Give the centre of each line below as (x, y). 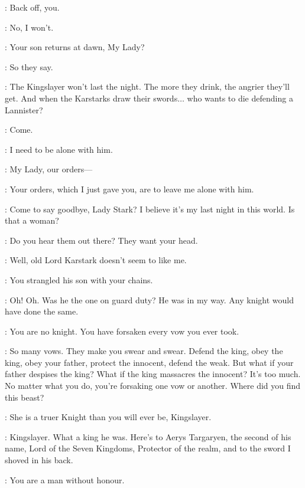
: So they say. (29, 66)
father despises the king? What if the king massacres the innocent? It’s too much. (153, 374)
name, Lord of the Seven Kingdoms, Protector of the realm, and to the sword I (148, 448)
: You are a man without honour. (65, 479)
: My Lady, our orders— (49, 169)
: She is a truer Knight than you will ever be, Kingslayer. (108, 417)
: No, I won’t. (29, 27)
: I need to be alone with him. (59, 149)
